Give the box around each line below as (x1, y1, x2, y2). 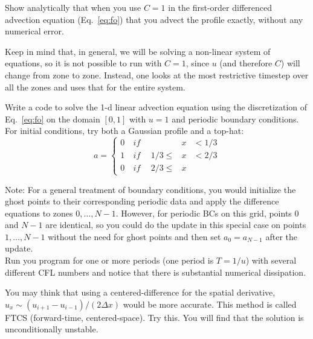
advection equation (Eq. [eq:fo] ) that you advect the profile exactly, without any (5, 13, 303, 25)
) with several (245, 254, 297, 267)
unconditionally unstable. (5, 323, 98, 335)
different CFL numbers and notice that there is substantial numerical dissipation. (5, 265, 306, 278)
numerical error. (5, 25, 64, 37)
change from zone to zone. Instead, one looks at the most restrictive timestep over (5, 68, 309, 81)
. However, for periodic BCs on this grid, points (115, 206, 292, 219)
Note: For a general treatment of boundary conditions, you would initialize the (5, 183, 296, 195)
